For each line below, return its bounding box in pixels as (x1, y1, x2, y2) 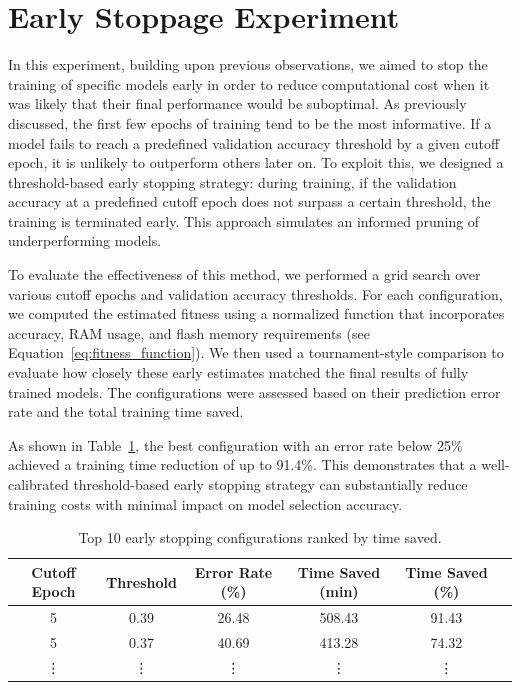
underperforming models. (8, 230, 162, 251)
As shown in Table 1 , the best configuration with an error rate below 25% (8, 434, 463, 455)
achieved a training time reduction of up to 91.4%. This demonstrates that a (8, 454, 477, 475)
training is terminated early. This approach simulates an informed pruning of (8, 210, 480, 231)
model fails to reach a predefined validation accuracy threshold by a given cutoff (8, 132, 500, 153)
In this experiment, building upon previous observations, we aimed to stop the (8, 54, 488, 75)
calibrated (8, 474, 69, 494)
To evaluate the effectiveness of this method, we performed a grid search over (8, 264, 481, 285)
